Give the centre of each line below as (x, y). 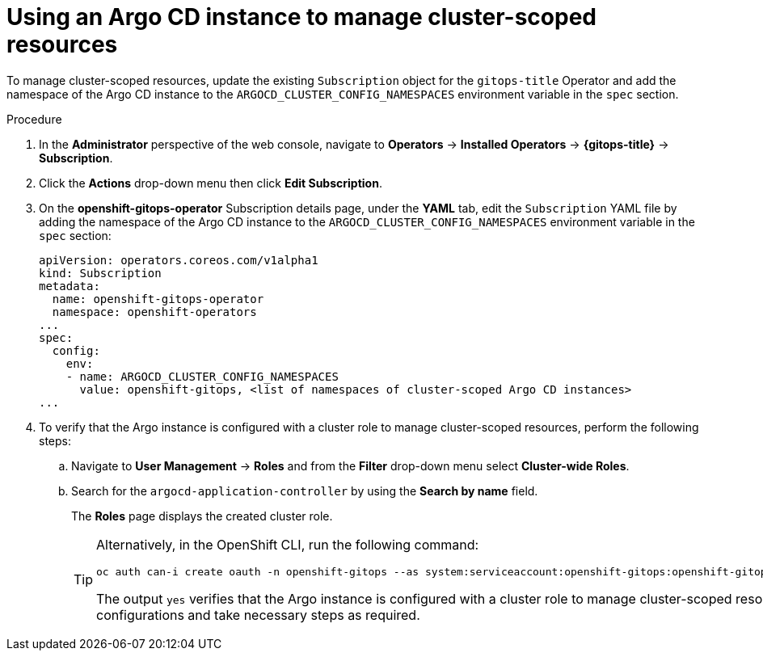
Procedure (34, 119)
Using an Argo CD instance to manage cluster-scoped (301, 17)
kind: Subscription (100, 273)
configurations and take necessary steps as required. (258, 615)
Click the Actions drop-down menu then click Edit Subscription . (211, 183)
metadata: (70, 286)
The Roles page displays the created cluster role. (202, 516)
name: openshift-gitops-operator (158, 299)
